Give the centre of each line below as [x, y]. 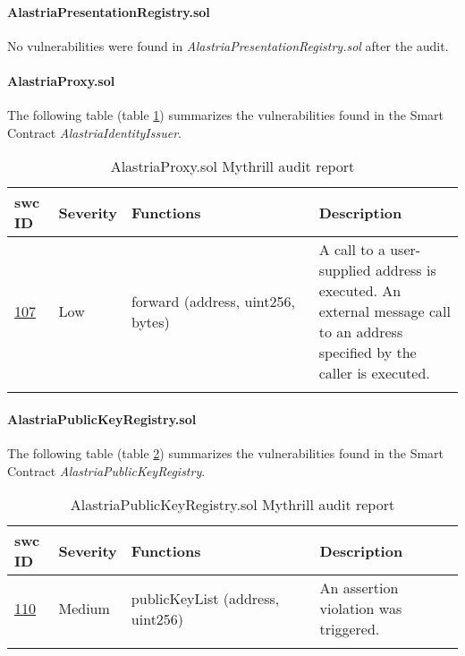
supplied [345, 270]
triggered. [350, 629]
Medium [84, 609]
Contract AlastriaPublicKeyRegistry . [106, 470]
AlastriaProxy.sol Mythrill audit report [232, 166]
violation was [361, 609]
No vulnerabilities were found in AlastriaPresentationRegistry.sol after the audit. [228, 45]
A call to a [352, 250]
